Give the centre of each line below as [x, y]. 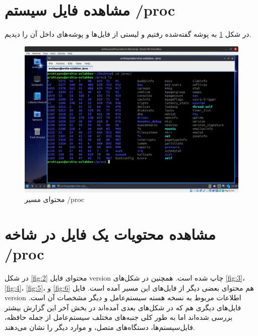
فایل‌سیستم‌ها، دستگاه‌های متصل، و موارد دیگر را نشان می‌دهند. [100, 327]
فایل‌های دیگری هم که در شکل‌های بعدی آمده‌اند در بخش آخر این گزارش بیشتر [123, 307]
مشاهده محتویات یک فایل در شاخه [110, 233]
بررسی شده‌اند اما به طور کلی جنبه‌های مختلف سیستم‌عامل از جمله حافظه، [119, 317]
